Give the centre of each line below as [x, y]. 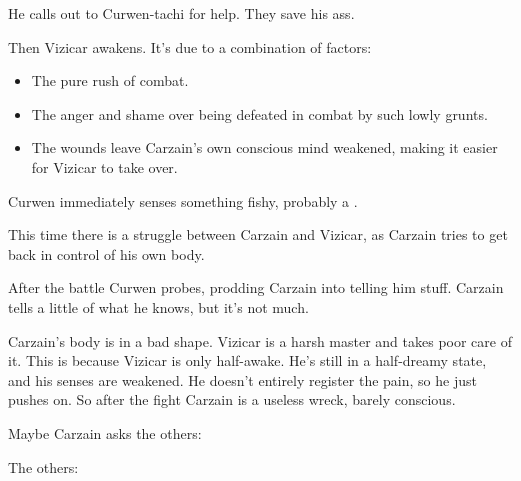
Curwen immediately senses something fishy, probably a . [183, 200]
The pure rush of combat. [110, 80]
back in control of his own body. [106, 253]
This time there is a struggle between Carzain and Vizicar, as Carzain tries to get [258, 234]
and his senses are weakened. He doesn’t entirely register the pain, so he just [242, 379]
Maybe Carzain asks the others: [105, 432]
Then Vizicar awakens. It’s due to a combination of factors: [190, 46]
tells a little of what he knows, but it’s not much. [158, 306]
